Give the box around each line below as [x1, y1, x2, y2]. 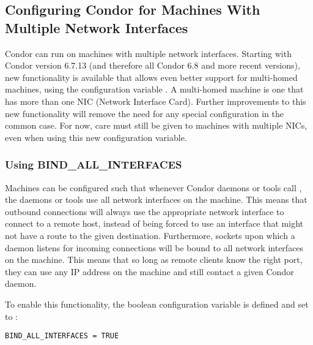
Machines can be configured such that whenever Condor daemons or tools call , [5, 181, 302, 194]
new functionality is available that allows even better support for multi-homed [5, 70, 298, 83]
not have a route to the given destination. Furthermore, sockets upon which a [5, 229, 295, 241]
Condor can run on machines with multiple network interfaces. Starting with [5, 47, 292, 59]
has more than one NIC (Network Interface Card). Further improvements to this [5, 94, 306, 107]
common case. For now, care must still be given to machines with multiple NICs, [5, 119, 307, 132]
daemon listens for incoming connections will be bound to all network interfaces [5, 241, 304, 254]
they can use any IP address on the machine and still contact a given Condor [5, 265, 294, 278]
